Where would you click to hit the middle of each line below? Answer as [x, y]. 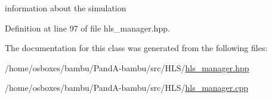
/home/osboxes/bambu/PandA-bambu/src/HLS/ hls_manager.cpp [126, 88]
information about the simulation [66, 8]
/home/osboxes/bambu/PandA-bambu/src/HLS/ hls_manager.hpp [127, 67]
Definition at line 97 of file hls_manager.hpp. [87, 28]
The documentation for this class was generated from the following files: [136, 48]
